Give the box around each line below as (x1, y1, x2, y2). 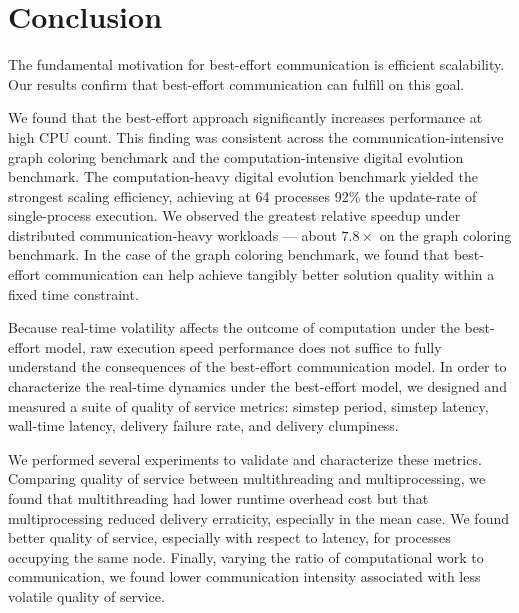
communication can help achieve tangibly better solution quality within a (44, 264, 495, 285)
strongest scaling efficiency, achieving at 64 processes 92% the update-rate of (8, 185, 477, 206)
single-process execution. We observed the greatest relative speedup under (8, 205, 461, 226)
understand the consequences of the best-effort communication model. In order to (8, 356, 507, 377)
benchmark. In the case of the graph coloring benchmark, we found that (8, 244, 450, 265)
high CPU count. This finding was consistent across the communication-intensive (8, 126, 504, 147)
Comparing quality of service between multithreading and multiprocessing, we (8, 468, 486, 489)
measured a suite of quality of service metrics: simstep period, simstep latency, (8, 395, 489, 416)
